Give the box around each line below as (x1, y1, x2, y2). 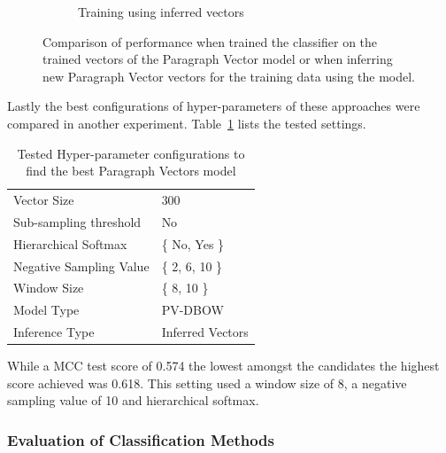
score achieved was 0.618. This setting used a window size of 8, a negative (7, 373, 407, 392)
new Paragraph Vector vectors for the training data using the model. (42, 66, 415, 85)
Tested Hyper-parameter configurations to (17, 144, 245, 162)
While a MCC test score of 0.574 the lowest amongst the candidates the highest (7, 356, 440, 375)
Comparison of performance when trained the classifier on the (42, 32, 378, 51)
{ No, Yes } (161, 234, 225, 253)
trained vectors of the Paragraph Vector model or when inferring (42, 50, 393, 68)
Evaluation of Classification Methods (7, 428, 274, 450)
